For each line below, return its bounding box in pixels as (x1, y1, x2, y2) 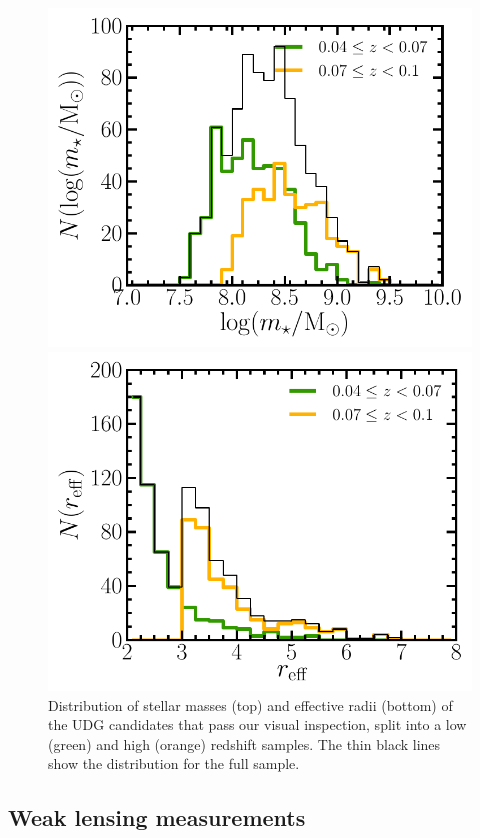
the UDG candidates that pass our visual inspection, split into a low (48, 714, 467, 735)
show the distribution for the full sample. (48, 753, 300, 774)
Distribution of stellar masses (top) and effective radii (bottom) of (48, 694, 453, 715)
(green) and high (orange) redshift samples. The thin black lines (48, 733, 441, 754)
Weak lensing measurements (8, 802, 306, 833)
